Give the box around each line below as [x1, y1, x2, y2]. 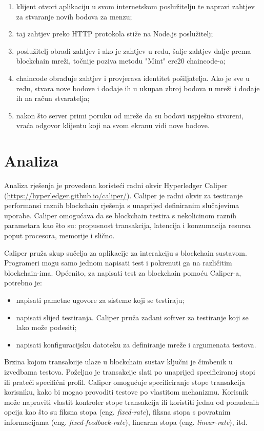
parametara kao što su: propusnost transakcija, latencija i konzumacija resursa [4, 220, 251, 231]
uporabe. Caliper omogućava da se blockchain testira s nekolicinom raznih [4, 210, 237, 220]
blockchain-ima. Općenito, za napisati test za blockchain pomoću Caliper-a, [4, 267, 241, 278]
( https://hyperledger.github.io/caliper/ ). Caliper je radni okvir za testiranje [4, 190, 243, 200]
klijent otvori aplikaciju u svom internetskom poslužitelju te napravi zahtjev [16, 1, 255, 11]
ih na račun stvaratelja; [16, 93, 90, 104]
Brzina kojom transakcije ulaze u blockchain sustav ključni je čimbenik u [4, 356, 233, 367]
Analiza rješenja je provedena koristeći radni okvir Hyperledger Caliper [4, 180, 228, 191]
